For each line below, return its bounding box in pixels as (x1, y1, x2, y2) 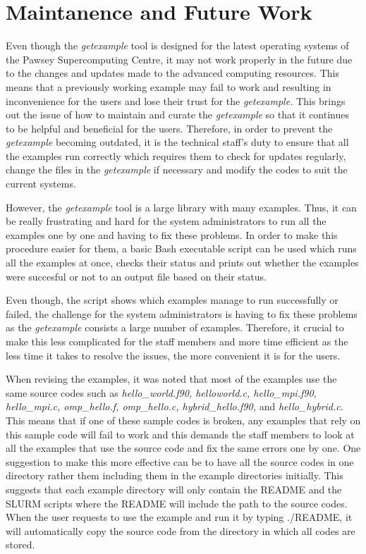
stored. (6, 537, 35, 552)
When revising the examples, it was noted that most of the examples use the (6, 371, 337, 386)
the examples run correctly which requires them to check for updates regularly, (6, 148, 346, 163)
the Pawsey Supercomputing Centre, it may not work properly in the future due (6, 51, 353, 66)
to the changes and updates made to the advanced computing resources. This (6, 66, 339, 80)
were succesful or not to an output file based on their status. (6, 269, 267, 283)
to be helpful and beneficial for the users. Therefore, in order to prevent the (6, 121, 333, 135)
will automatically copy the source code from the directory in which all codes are (6, 523, 355, 538)
